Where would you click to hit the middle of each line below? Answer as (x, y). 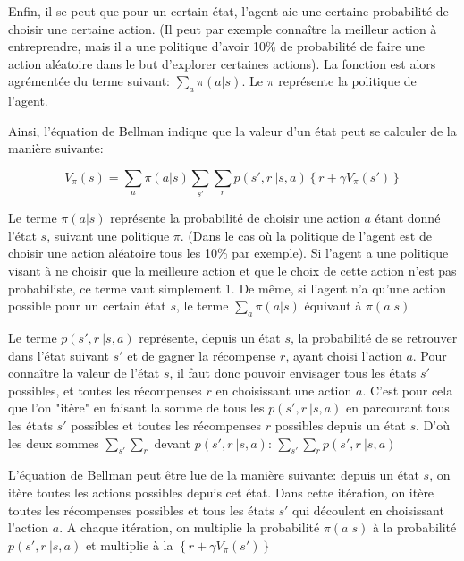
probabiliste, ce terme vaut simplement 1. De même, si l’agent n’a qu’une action (228, 288)
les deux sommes (54, 442)
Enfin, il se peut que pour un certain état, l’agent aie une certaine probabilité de (228, 11)
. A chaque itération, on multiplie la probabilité (190, 527)
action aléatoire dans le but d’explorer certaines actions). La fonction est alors (222, 63)
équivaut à (333, 306)
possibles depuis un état (340, 425)
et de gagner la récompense (202, 355)
